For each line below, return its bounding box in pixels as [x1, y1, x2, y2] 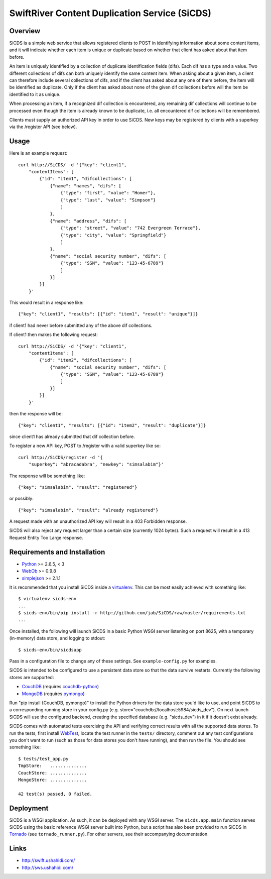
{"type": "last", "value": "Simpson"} [60, 197, 156, 203]
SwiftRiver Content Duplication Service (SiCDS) [9, 8, 212, 19]
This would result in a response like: [9, 299, 84, 306]
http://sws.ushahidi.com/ [22, 864, 74, 870]
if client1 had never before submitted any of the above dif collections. [9, 322, 153, 328]
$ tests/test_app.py [18, 756, 69, 761]
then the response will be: [9, 411, 63, 417]
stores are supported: [9, 674, 54, 680]
